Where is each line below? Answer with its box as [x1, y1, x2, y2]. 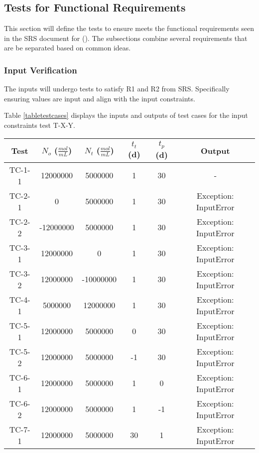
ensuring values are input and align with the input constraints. [4, 93, 195, 103]
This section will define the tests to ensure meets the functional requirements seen [4, 23, 254, 33]
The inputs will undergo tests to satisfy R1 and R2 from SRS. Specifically [4, 83, 230, 94]
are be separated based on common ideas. [4, 42, 131, 53]
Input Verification [4, 63, 77, 76]
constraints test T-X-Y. [4, 119, 75, 130]
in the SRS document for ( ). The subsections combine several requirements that [4, 32, 248, 43]
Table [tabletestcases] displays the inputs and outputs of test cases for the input [4, 110, 248, 120]
